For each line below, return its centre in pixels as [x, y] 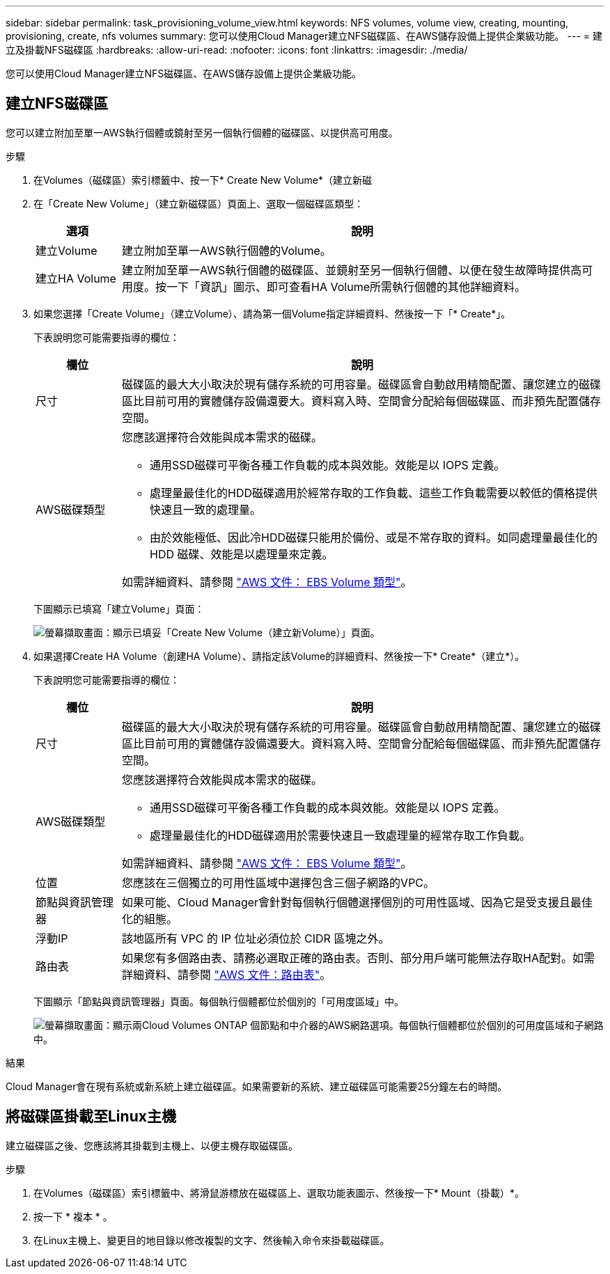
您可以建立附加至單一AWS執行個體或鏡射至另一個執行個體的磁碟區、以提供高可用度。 [202, 132]
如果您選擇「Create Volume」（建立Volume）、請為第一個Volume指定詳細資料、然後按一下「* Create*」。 [272, 313]
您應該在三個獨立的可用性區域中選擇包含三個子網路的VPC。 [279, 882]
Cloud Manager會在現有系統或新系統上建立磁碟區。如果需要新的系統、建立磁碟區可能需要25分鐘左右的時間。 [257, 1086]
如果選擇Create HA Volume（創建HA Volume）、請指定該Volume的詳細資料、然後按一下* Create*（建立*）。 [279, 656]
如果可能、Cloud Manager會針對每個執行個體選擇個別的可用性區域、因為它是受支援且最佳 [358, 902]
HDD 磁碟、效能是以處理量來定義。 [242, 554]
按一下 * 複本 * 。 [73, 1216]
